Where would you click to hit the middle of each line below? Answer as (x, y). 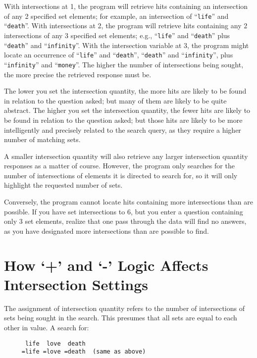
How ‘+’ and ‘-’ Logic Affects (106, 265)
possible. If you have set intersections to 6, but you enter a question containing (124, 211)
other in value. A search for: (47, 327)
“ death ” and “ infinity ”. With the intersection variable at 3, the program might (127, 45)
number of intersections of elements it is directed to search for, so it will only (121, 175)
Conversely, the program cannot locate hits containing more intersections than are (128, 202)
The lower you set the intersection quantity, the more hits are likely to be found (125, 91)
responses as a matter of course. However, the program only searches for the (119, 166)
